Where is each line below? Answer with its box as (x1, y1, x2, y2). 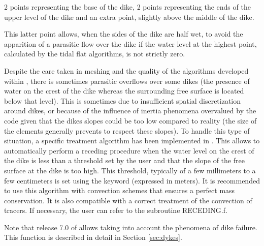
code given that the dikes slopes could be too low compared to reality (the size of (4, 115, 257, 126)
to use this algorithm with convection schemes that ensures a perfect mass (4, 185, 235, 196)
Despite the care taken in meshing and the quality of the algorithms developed (4, 65, 249, 76)
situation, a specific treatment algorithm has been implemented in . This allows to (4, 135, 260, 146)
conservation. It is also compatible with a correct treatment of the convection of (4, 195, 252, 205)
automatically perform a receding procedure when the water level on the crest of (4, 145, 254, 156)
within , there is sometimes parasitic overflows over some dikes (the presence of (4, 75, 250, 86)
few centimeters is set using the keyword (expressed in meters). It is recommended (4, 175, 260, 186)
